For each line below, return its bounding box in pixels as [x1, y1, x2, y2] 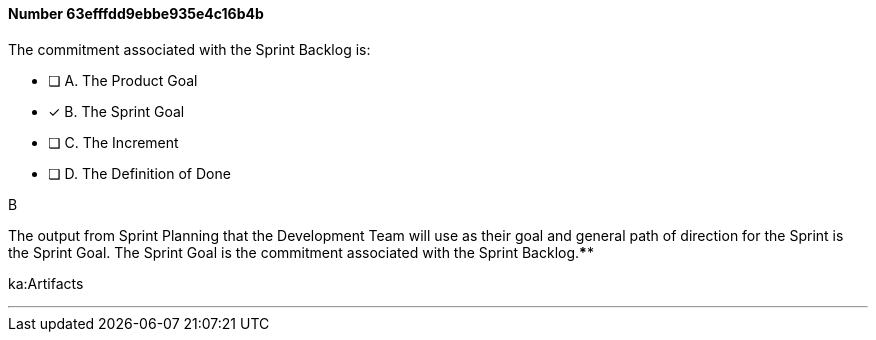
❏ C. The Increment [48, 133, 179, 151]
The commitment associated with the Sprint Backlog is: [8, 40, 371, 58]
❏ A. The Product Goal [48, 71, 198, 89]
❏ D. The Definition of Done [48, 164, 231, 182]
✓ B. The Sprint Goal [48, 102, 185, 120]
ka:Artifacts [8, 274, 84, 292]
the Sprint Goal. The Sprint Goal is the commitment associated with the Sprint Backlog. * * [8, 243, 594, 261]
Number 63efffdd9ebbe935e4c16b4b [8, 5, 264, 22]
